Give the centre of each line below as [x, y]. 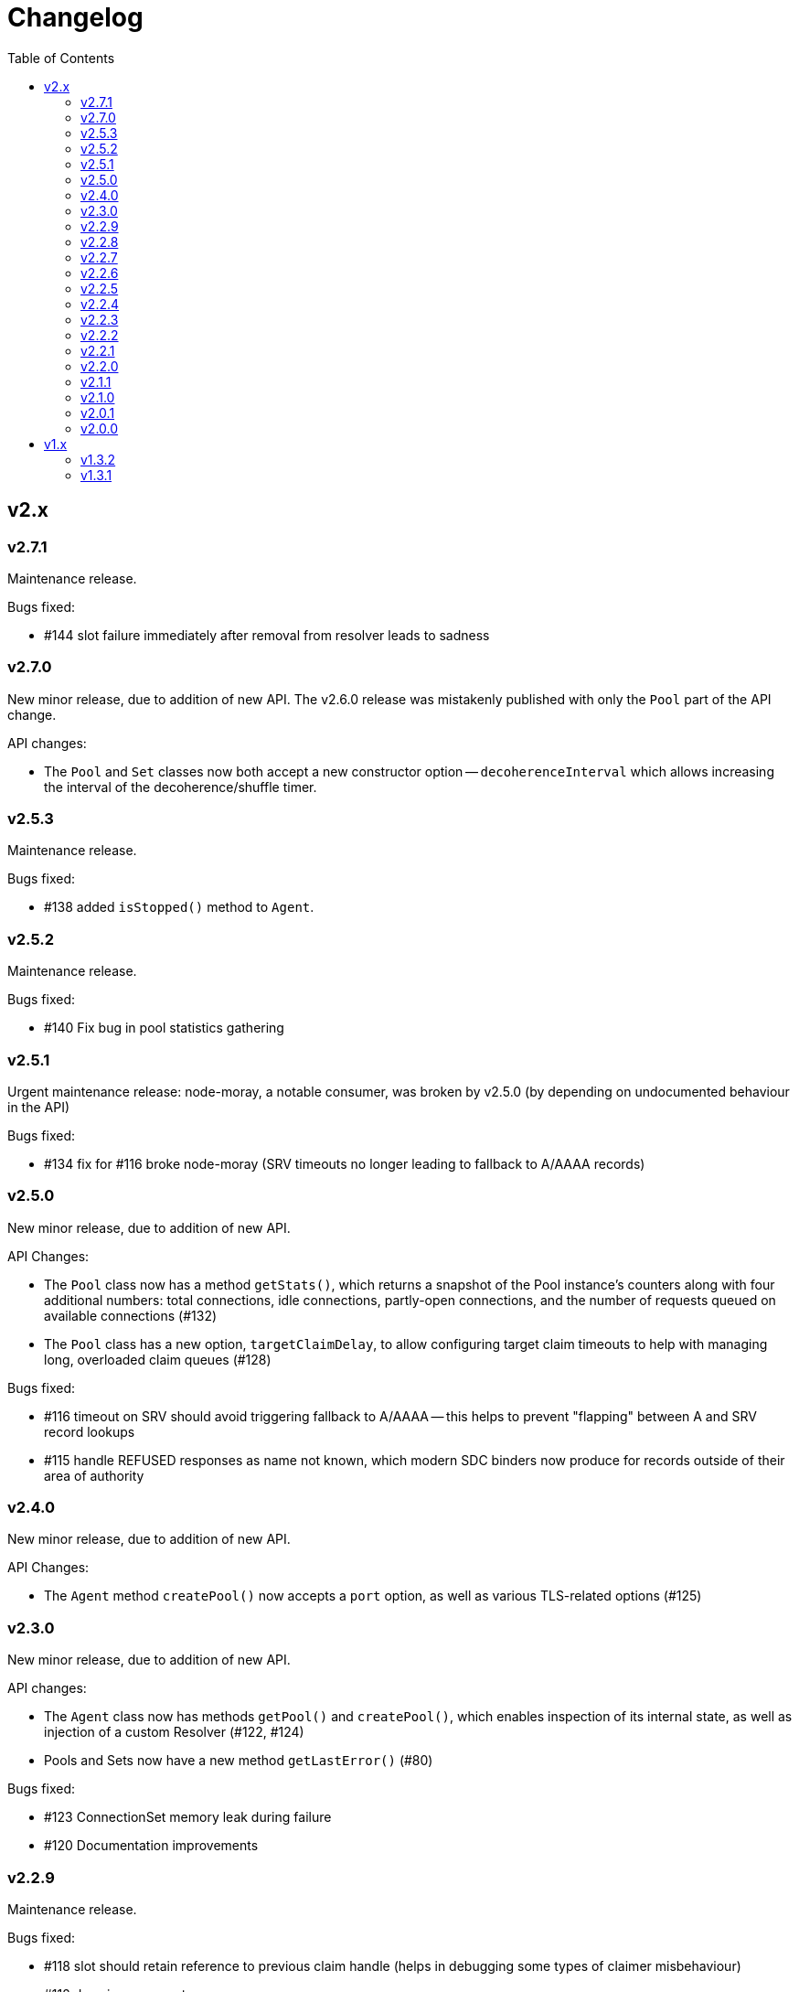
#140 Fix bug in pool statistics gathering [164, 1028]
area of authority [94, 1475]
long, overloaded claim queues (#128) [158, 1359]
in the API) [39, 1107]
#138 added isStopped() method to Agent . [179, 907]
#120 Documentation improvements [151, 1846]
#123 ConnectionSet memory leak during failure [188, 1817]
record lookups [90, 1431]
